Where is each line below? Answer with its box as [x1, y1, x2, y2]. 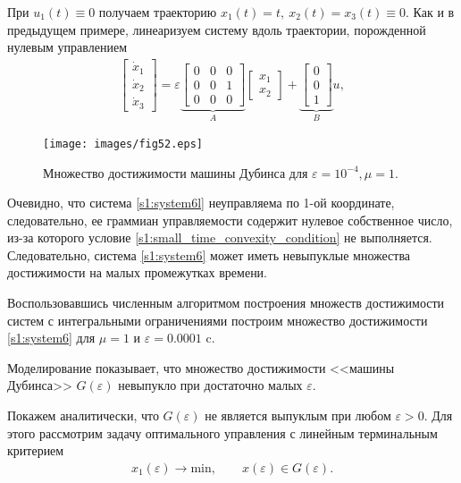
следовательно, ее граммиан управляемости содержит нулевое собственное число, [7, 210, 453, 229]
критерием [7, 441, 64, 460]
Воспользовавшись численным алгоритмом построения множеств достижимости [7, 293, 445, 312]
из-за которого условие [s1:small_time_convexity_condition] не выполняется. [7, 228, 432, 247]
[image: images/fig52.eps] [43, 137, 203, 150]
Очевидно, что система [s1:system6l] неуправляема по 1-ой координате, [7, 193, 395, 212]
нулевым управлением [7, 38, 128, 56]
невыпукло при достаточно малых [118, 376, 303, 394]
